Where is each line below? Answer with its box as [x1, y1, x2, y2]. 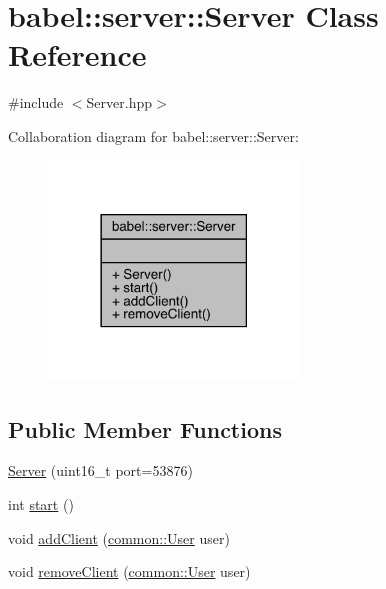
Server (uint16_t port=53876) [8, 460, 193, 481]
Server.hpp [86, 92, 152, 113]
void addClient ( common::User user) [8, 527, 230, 548]
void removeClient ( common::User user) [8, 561, 251, 582]
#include [8, 92, 64, 113]
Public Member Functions [8, 413, 282, 444]
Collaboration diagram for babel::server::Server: [8, 125, 299, 146]
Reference [8, 34, 147, 75]
